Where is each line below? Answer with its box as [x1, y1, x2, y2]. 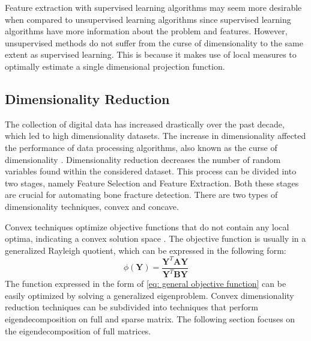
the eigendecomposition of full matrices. [5, 324, 151, 337]
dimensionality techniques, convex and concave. [5, 200, 179, 212]
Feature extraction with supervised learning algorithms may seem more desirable [5, 1, 302, 13]
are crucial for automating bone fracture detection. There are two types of [5, 188, 278, 201]
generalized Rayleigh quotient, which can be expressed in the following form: [5, 244, 286, 256]
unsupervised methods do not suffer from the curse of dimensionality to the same [5, 36, 303, 49]
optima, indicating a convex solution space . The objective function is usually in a [5, 232, 306, 245]
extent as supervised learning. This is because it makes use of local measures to [5, 48, 297, 61]
